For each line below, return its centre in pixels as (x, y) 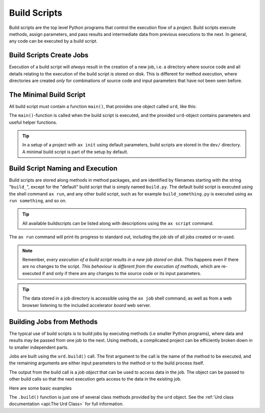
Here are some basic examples (40, 388)
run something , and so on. (38, 200)
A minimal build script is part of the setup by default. (75, 152)
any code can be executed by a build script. (53, 41)
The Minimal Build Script (47, 95)
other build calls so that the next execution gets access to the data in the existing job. (95, 379)
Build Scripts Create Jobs (49, 55)
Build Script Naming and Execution (63, 168)
